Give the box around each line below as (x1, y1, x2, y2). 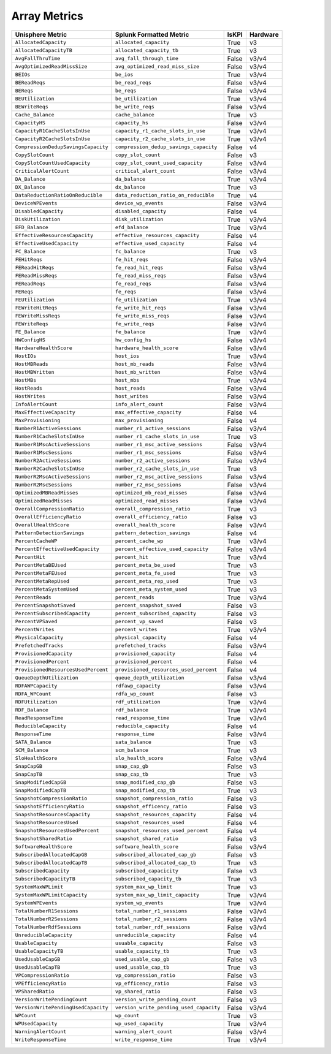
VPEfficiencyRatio (15, 980, 67, 987)
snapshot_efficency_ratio (115, 803, 188, 810)
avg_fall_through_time (115, 55, 179, 62)
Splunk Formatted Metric (115, 30, 189, 39)
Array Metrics (11, 9, 84, 23)
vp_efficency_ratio (115, 980, 170, 987)
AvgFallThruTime (15, 55, 61, 62)
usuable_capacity (115, 940, 164, 947)
